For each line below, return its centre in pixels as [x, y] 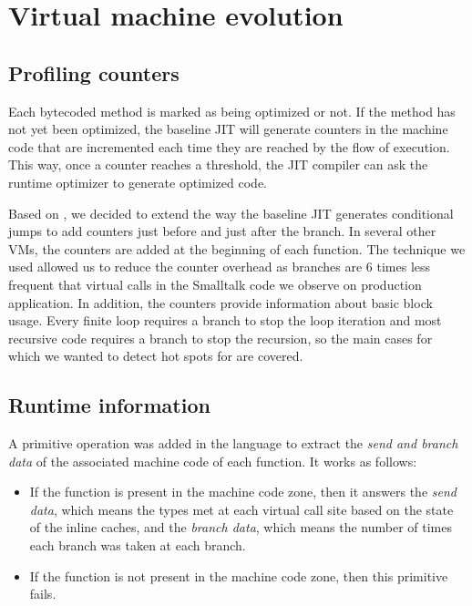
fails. [43, 594]
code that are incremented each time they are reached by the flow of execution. [229, 146]
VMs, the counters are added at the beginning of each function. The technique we [237, 248]
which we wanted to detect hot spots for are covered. [156, 356]
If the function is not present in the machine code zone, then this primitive [239, 575]
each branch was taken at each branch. [138, 545]
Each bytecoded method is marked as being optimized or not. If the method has [232, 111]
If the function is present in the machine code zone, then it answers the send [243, 492]
